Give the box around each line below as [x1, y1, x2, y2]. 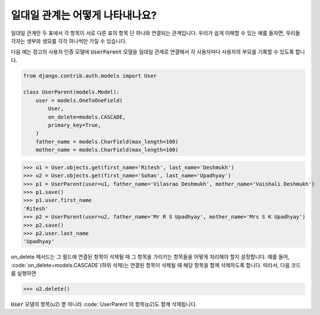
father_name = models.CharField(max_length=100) [35, 138, 179, 145]
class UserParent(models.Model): [23, 89, 120, 95]
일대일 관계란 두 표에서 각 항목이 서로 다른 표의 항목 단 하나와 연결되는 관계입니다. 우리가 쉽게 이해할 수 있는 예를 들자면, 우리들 [11, 29, 301, 37]
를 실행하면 [11, 270, 36, 277]
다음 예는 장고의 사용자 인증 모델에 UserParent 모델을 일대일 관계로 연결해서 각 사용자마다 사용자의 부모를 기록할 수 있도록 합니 [11, 48, 305, 55]
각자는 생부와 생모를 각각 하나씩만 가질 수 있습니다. [11, 37, 127, 44]
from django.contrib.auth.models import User [23, 72, 157, 79]
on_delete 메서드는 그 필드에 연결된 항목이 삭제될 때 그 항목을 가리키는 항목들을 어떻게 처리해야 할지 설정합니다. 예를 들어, [11, 253, 290, 260]
